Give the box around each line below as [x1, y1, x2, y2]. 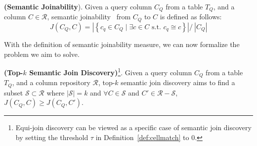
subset [4, 87, 23, 97]
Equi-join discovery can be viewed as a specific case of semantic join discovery [15, 122, 252, 133]
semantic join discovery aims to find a [121, 77, 235, 88]
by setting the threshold [15, 132, 88, 142]
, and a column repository [12, 77, 90, 88]
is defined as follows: [160, 11, 222, 22]
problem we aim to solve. [4, 49, 80, 59]
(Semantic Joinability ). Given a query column [4, 1, 152, 11]
